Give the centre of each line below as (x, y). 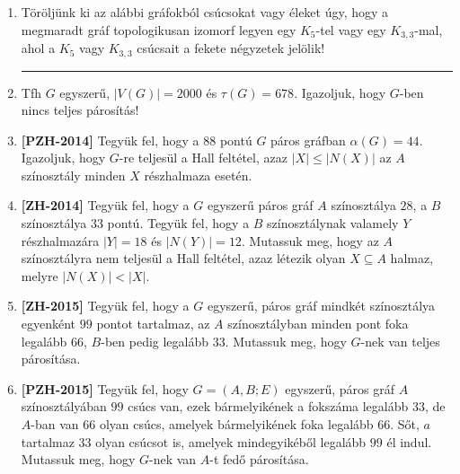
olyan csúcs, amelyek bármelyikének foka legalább (236, 424)
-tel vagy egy (351, 29)
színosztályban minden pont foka (318, 324)
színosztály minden (73, 175)
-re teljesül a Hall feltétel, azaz (203, 158)
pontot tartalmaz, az (153, 324)
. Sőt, (405, 424)
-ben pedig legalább (155, 341)
